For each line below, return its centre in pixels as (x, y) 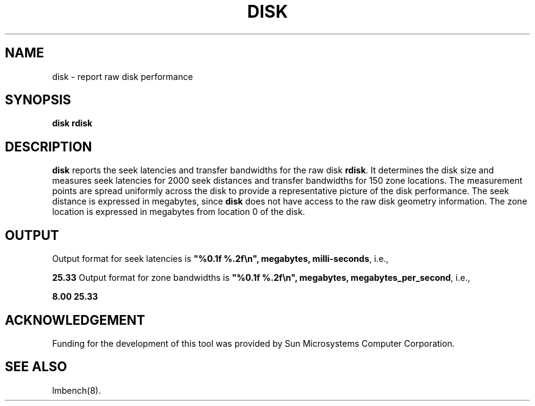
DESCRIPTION (49, 147)
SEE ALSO (36, 367)
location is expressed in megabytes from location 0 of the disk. (179, 212)
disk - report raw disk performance (122, 76)
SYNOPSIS (38, 100)
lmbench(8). (77, 390)
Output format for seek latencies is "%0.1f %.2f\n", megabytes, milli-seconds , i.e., (220, 259)
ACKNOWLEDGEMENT (75, 320)
